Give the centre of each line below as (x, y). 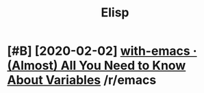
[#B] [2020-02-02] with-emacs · (102, 51)
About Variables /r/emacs (82, 80)
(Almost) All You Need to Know (97, 66)
